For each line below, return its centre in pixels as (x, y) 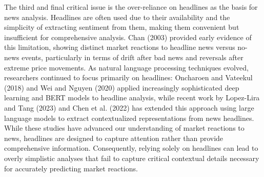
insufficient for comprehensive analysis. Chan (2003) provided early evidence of (128, 37)
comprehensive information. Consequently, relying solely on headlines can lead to (131, 148)
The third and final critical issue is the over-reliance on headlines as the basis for (131, 7)
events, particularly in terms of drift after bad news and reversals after (133, 57)
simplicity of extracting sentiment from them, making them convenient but (122, 27)
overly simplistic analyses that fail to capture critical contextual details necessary (132, 158)
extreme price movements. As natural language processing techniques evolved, (126, 67)
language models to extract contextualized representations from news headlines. (129, 118)
